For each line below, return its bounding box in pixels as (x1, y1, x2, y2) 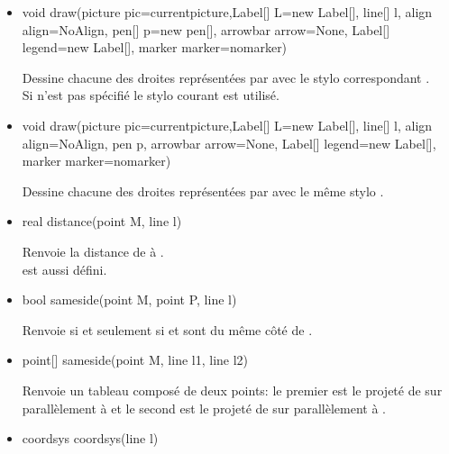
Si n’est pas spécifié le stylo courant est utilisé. (22, 86, 279, 104)
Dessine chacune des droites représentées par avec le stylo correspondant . (22, 68, 430, 86)
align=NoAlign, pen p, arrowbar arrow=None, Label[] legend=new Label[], (22, 133, 436, 152)
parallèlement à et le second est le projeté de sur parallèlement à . (22, 398, 387, 417)
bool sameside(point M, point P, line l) (22, 290, 237, 309)
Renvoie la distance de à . (22, 241, 164, 260)
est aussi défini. (22, 259, 107, 278)
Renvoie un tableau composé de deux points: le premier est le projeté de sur (22, 380, 443, 399)
